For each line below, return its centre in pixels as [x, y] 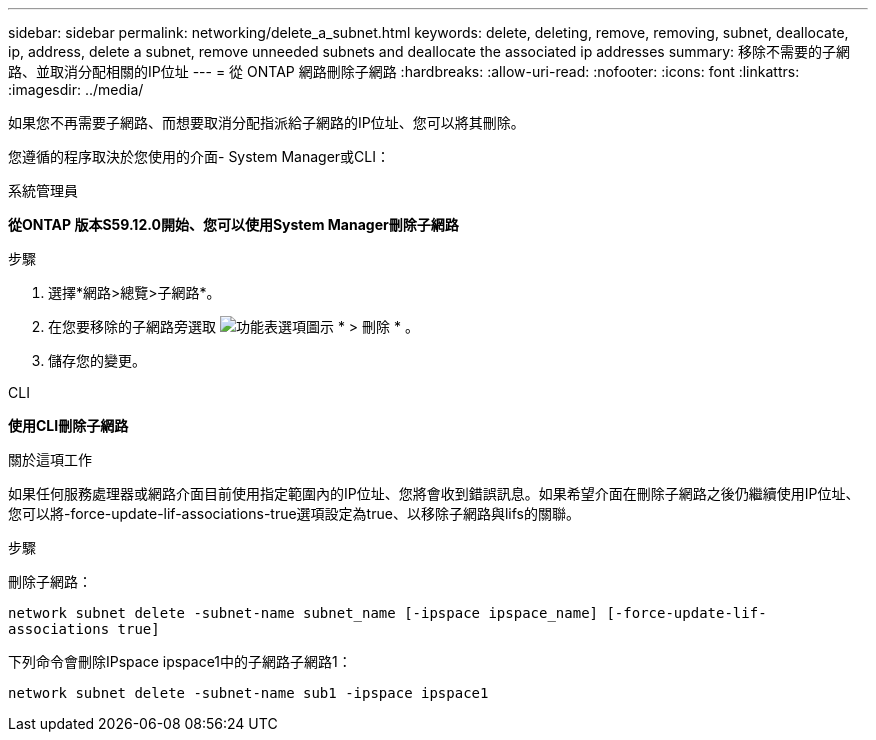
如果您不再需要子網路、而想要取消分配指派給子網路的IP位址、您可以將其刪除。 [266, 122]
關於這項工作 [50, 459]
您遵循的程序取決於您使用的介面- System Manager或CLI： [199, 156]
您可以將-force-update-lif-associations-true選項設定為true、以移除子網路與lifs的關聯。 [294, 513]
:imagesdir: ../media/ [76, 89]
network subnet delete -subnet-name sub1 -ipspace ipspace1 [248, 693]
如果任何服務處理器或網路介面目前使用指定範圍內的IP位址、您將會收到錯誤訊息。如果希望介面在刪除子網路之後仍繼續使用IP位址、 [434, 493]
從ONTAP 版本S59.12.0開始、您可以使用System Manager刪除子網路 [233, 224]
